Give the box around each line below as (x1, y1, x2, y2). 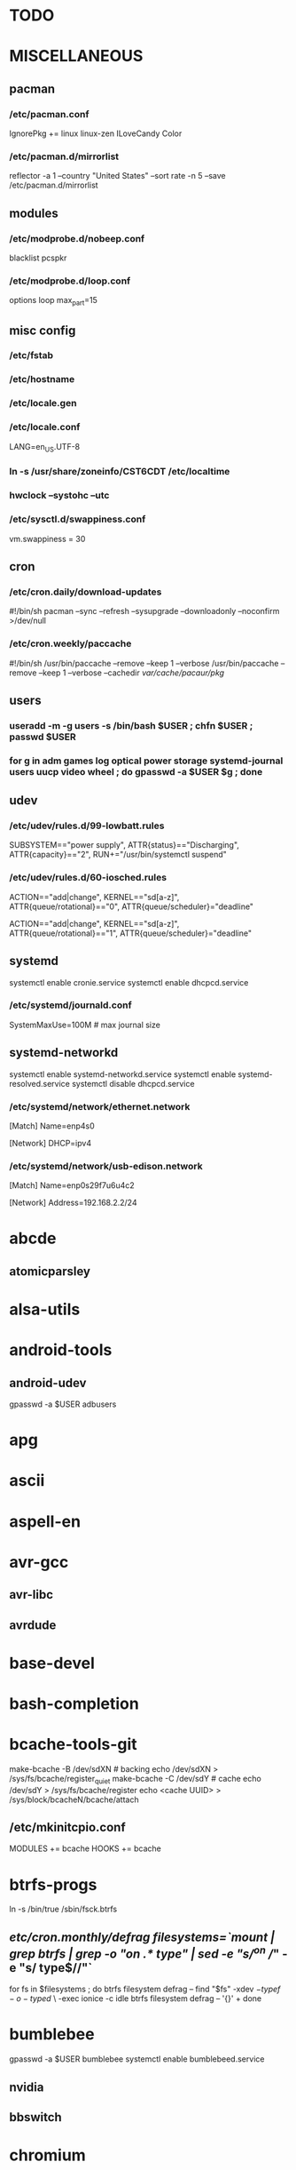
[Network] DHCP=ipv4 (9, 1137, 91, 1148)
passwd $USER (9, 730, 77, 743)
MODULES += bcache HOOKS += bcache (9, 1843, 162, 1854)
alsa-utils (9, 1299, 81, 1320)
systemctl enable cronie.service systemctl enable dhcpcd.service (9, 977, 249, 987)
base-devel (9, 1653, 96, 1673)
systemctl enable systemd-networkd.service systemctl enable (9, 1068, 237, 1080)
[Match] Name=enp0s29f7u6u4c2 (9, 1180, 135, 1191)
